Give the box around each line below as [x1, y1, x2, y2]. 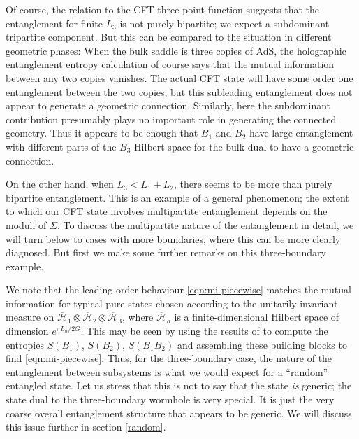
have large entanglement [249, 125, 353, 140]
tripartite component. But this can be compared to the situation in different [6, 29, 332, 44]
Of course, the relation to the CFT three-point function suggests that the [6, 2, 320, 16]
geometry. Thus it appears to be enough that [6, 125, 198, 140]
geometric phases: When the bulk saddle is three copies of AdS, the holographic [6, 43, 346, 57]
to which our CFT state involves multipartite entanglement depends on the [6, 204, 328, 218]
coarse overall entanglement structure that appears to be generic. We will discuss [6, 405, 352, 420]
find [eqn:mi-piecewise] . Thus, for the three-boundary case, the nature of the [6, 351, 332, 365]
